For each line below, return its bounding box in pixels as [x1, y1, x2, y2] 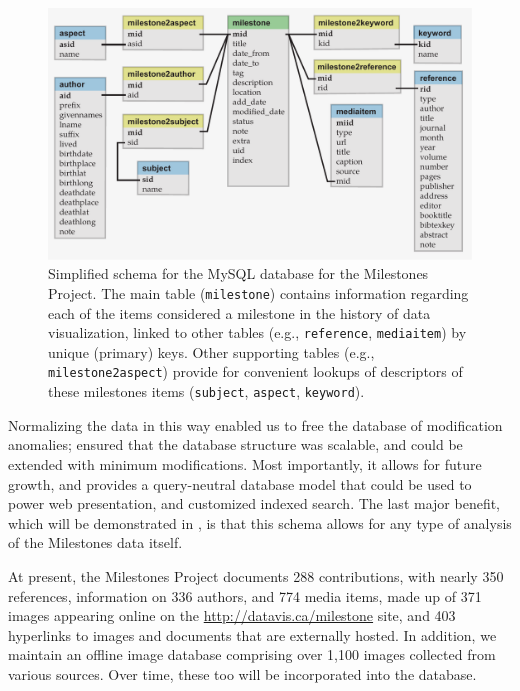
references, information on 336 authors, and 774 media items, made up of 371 [8, 585, 482, 606]
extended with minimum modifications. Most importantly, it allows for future [8, 453, 482, 474]
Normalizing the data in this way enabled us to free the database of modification [8, 414, 503, 435]
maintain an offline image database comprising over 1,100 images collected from [8, 644, 496, 665]
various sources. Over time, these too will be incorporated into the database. [8, 663, 477, 684]
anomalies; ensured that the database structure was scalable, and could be [8, 434, 463, 455]
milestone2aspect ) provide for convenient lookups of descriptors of [48, 361, 463, 382]
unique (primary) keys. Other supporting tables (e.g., [48, 341, 375, 362]
